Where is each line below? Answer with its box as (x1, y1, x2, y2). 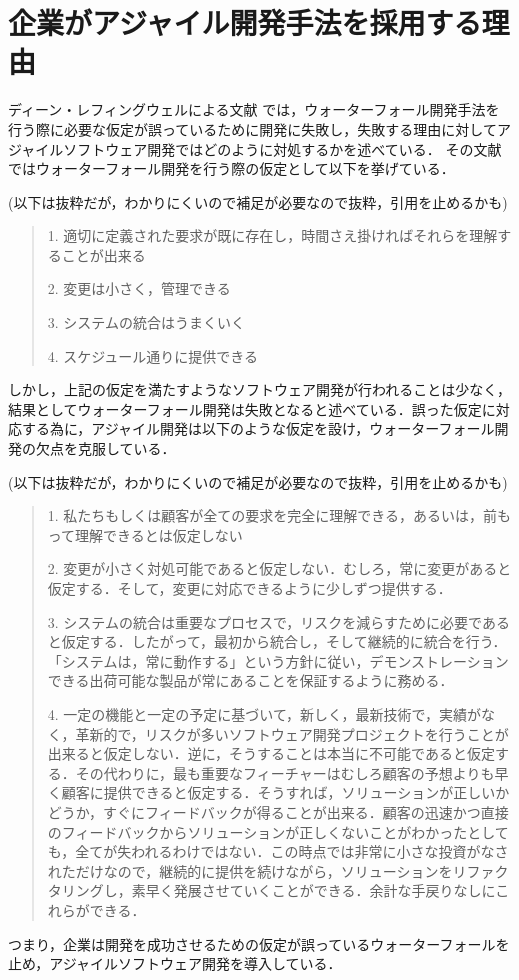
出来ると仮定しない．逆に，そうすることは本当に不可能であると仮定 (47, 743, 495, 764)
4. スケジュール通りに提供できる (47, 345, 259, 366)
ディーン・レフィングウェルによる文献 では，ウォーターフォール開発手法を (8, 99, 500, 120)
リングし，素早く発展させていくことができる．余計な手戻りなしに (61, 880, 496, 901)
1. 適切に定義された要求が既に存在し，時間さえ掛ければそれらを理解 (47, 225, 498, 246)
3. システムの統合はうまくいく (47, 312, 245, 333)
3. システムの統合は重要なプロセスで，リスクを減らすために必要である (47, 611, 510, 632)
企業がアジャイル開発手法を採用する (8, 2, 482, 43)
